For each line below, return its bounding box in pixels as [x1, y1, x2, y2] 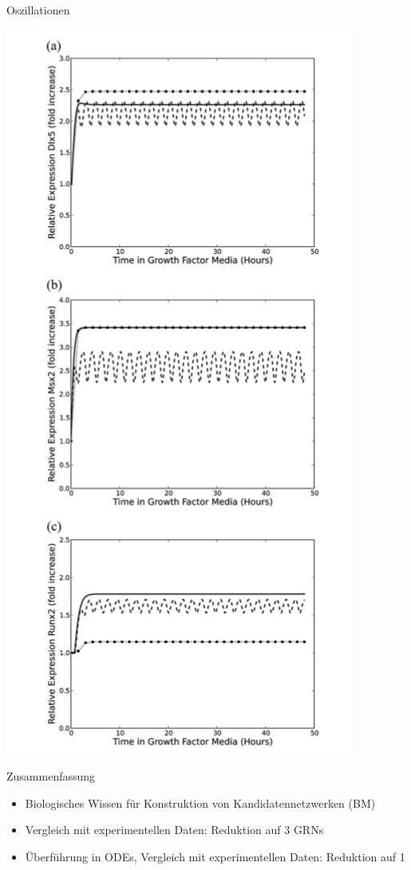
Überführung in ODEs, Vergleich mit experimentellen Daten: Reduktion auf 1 [25, 848, 405, 864]
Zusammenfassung [6, 768, 96, 785]
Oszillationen [6, 2, 70, 18]
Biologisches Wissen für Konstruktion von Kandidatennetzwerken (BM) [25, 794, 376, 811]
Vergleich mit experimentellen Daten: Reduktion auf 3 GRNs [25, 821, 324, 838]
